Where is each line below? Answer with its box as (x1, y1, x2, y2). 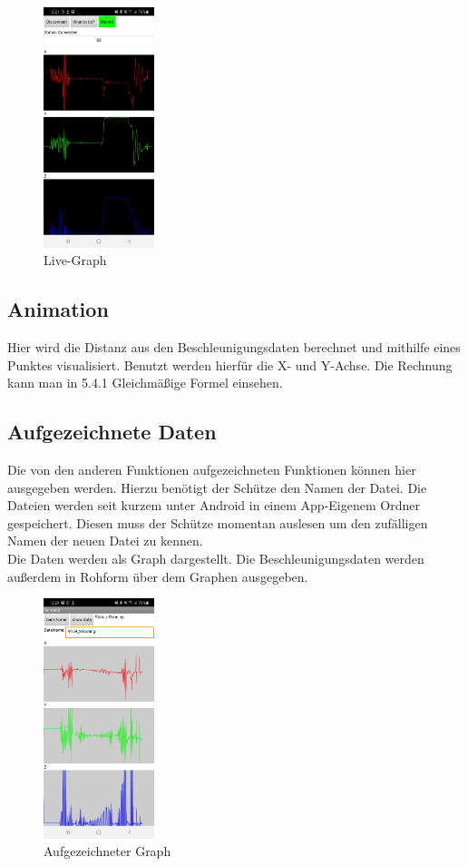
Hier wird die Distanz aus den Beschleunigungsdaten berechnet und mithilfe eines (7, 337, 461, 356)
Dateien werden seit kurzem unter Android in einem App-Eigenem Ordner (7, 496, 420, 515)
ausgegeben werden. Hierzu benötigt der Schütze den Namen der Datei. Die (7, 477, 427, 497)
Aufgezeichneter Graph (44, 841, 171, 861)
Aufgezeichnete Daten (7, 418, 217, 446)
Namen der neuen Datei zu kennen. (7, 531, 203, 550)
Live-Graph (44, 251, 107, 270)
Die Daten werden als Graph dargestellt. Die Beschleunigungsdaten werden (7, 548, 424, 567)
